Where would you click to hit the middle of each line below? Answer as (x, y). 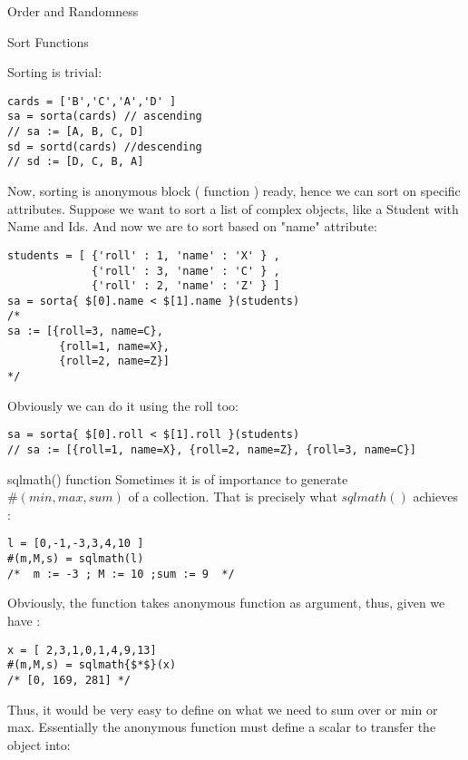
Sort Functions (48, 41)
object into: (39, 744)
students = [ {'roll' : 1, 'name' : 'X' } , (144, 255)
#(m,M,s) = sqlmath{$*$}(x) (92, 665)
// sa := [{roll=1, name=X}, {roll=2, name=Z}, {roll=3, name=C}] (212, 450)
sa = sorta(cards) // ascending (105, 117)
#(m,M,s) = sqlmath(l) (76, 559)
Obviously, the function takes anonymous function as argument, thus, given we (226, 603)
